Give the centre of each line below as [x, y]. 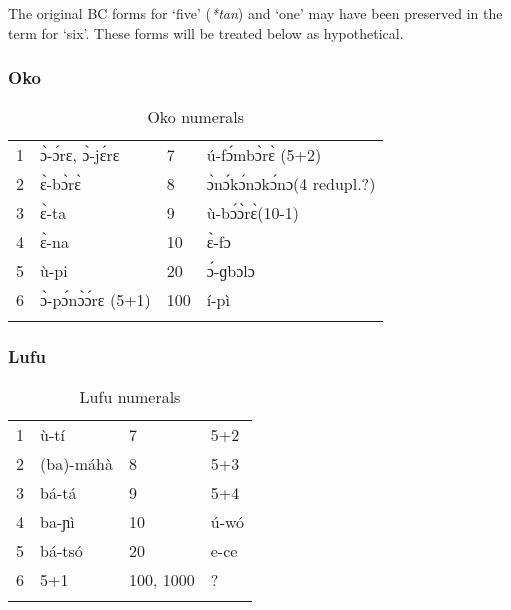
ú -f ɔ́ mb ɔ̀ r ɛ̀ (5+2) [264, 155]
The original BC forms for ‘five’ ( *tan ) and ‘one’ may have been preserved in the [255, 13]
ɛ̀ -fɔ [218, 242]
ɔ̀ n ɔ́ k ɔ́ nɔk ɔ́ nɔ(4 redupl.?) [291, 184]
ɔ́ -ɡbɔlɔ [230, 271]
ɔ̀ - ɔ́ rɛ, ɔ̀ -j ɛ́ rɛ [80, 155]
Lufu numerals [130, 396]
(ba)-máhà [76, 463]
